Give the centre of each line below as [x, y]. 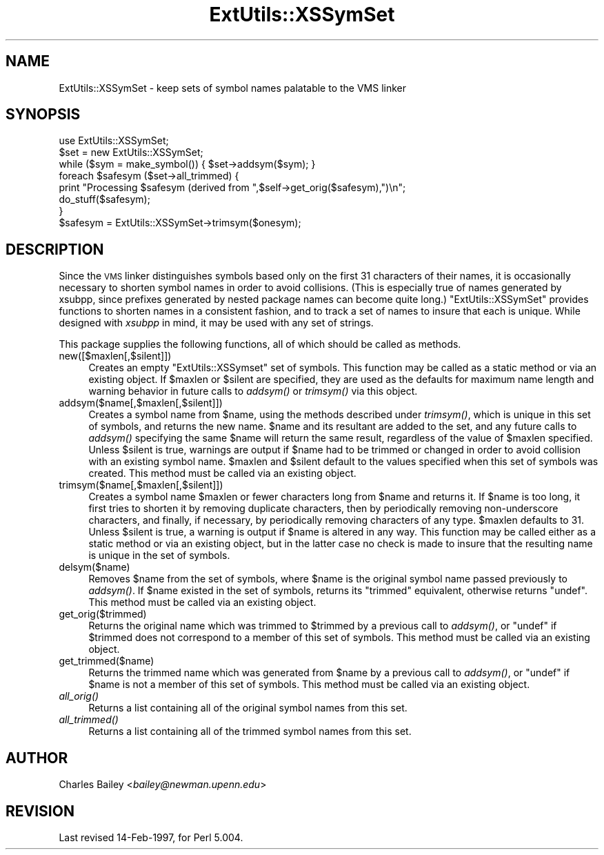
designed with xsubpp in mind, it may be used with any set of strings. [216, 323]
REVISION [40, 811]
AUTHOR [37, 758]
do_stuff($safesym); [104, 199]
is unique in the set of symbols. [159, 556]
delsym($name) [94, 567]
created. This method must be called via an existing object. [222, 473]
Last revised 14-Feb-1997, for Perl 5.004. [151, 837]
